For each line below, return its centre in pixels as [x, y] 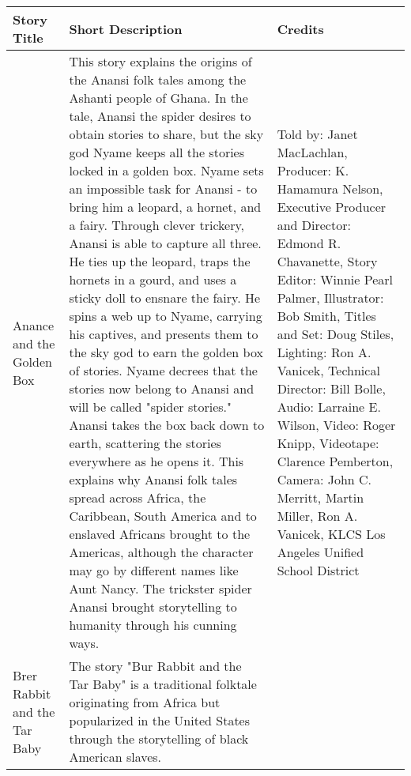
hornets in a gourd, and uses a [153, 279]
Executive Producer [332, 207]
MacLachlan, [312, 152]
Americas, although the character [161, 552]
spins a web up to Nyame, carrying [166, 316]
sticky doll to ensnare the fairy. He [165, 298]
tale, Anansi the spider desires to [160, 116]
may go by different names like [154, 570]
